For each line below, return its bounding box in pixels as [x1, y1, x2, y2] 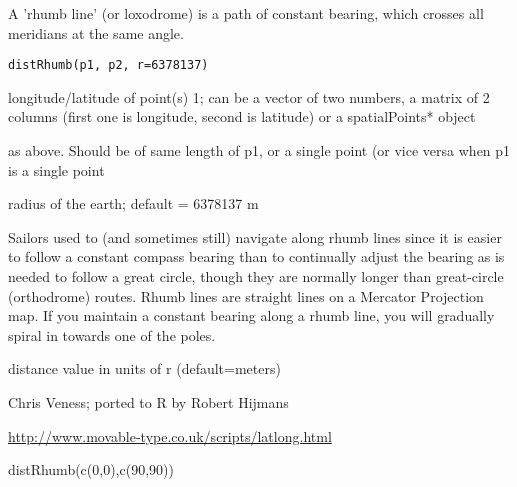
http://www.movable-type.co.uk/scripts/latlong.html [8, 425, 332, 446]
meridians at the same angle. [8, 22, 184, 43]
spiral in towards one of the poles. [8, 324, 216, 345]
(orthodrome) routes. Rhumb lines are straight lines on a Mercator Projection [8, 285, 484, 306]
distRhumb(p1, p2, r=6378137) [8, 58, 209, 73]
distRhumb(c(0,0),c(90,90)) [8, 459, 174, 480]
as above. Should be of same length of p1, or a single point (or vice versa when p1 [8, 140, 511, 161]
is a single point [8, 159, 105, 180]
